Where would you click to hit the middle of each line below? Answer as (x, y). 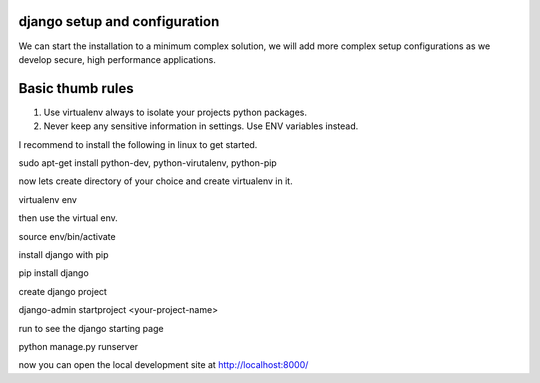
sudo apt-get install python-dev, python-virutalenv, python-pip (147, 162)
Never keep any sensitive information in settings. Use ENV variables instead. (201, 126)
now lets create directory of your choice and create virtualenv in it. (156, 181)
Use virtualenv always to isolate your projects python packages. (175, 112)
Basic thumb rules (76, 88)
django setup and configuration (119, 21)
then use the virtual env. (68, 218)
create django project (62, 291)
